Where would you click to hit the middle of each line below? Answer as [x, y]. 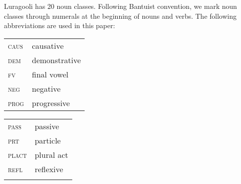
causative [48, 45]
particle [48, 140]
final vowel [50, 74]
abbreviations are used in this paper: [60, 25]
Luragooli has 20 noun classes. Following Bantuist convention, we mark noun [120, 6]
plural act [51, 154]
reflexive [49, 169]
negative [46, 88]
